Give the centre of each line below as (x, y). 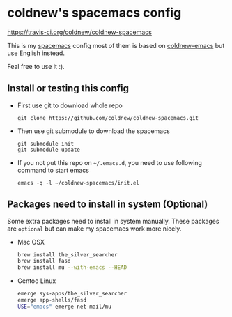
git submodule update (48, 150)
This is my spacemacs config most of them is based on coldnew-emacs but (116, 45)
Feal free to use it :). (36, 66)
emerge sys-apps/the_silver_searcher (72, 294)
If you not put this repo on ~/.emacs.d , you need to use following (109, 162)
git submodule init (46, 144)
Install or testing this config (68, 88)
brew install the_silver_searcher (67, 255)
